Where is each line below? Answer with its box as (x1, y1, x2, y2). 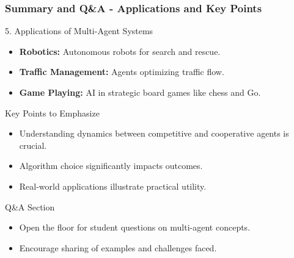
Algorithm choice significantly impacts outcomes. (19, 159, 203, 172)
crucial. (19, 138, 47, 151)
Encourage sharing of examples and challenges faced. (19, 241, 217, 254)
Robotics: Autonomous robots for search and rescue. (19, 45, 221, 57)
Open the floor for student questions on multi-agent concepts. (19, 221, 251, 234)
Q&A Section (5, 200, 55, 213)
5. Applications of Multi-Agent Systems (5, 24, 153, 37)
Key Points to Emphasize (5, 106, 100, 119)
